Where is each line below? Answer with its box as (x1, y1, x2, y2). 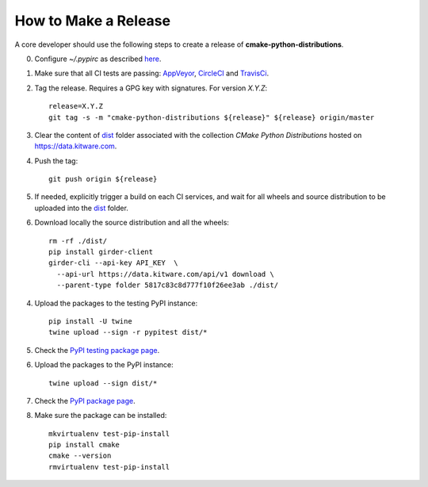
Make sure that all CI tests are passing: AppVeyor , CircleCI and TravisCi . (34, 68, 269, 79)
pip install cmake (48, 440, 120, 450)
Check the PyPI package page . (34, 396, 136, 405)
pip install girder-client (48, 247, 154, 257)
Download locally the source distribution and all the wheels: (34, 218, 230, 228)
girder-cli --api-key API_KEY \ (48, 259, 178, 267)
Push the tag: (34, 155, 78, 166)
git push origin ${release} (48, 174, 158, 184)
